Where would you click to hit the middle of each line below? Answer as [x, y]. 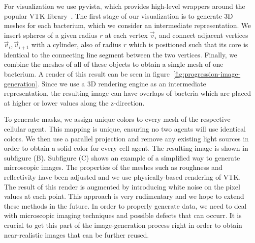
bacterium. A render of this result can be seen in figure [87, 74]
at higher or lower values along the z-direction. [74, 102]
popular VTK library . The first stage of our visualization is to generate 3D [119, 15]
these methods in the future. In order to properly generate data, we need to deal [125, 205]
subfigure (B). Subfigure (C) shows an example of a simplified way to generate [122, 157]
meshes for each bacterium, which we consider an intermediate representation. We [127, 25]
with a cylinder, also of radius [76, 44]
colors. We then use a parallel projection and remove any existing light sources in [127, 138]
